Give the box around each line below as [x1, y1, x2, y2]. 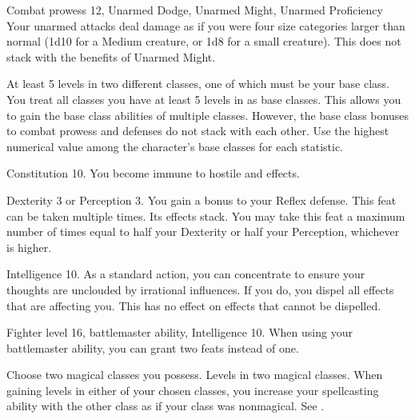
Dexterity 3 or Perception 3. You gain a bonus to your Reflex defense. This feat [6, 191, 397, 208]
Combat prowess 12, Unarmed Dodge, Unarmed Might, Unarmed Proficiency [6, 2, 383, 18]
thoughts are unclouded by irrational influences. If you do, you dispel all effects [6, 281, 394, 297]
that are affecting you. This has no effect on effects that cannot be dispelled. [6, 297, 381, 313]
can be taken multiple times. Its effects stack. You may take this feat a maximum [6, 207, 405, 224]
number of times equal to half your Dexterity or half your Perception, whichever [6, 223, 400, 240]
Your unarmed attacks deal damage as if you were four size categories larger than [6, 17, 405, 34]
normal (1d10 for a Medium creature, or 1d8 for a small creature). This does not [6, 33, 401, 50]
